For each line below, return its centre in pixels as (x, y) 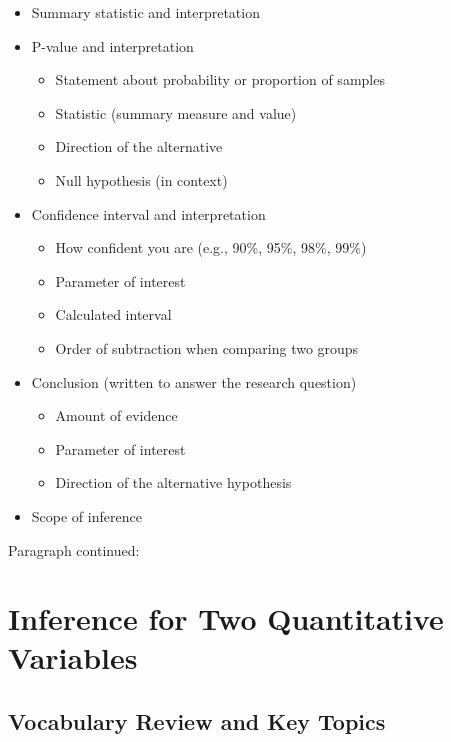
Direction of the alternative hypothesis (173, 482)
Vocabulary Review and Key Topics (197, 721)
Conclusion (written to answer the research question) (194, 381)
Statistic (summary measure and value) (176, 112)
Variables (73, 657)
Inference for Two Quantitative (226, 618)
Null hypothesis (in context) (141, 179)
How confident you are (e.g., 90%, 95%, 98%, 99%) (211, 247)
